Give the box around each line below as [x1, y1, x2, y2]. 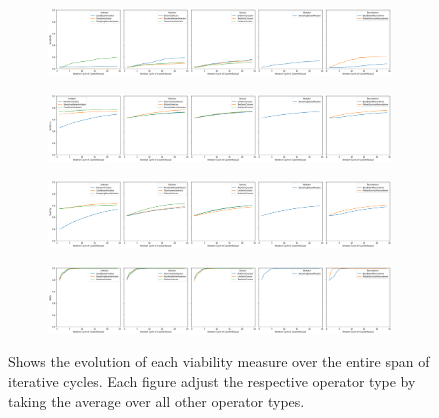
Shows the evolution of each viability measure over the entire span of [8, 351, 430, 372]
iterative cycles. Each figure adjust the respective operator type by [8, 371, 416, 392]
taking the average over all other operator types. [8, 390, 305, 411]
